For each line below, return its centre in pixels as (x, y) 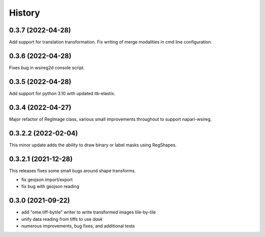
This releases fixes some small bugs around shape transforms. (72, 171)
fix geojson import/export (47, 180)
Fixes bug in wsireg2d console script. (47, 67)
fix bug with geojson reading (50, 186)
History (25, 13)
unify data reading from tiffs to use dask (62, 219)
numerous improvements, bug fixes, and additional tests (78, 226)
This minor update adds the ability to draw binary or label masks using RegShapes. (93, 145)
